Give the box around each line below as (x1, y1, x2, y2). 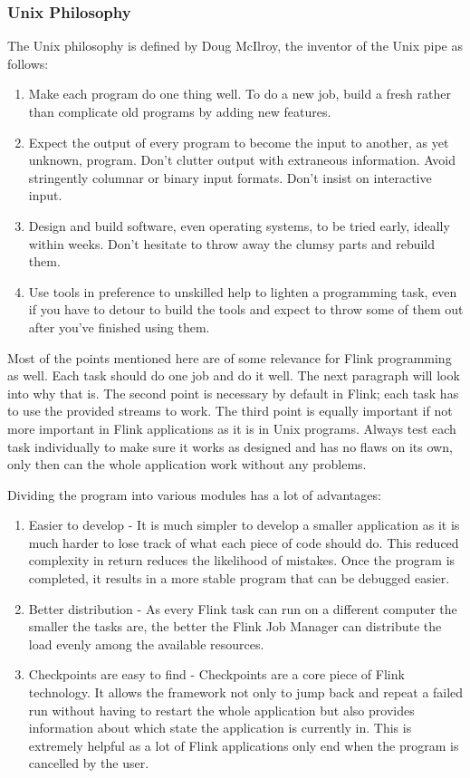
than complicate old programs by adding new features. (28, 102, 331, 120)
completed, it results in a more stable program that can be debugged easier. (28, 569, 450, 588)
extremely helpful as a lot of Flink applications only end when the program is (28, 735, 459, 754)
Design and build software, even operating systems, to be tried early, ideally (28, 216, 450, 235)
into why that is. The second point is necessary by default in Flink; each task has (7, 383, 459, 402)
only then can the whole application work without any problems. (7, 455, 367, 474)
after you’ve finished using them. (28, 317, 210, 336)
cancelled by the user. (28, 754, 149, 773)
